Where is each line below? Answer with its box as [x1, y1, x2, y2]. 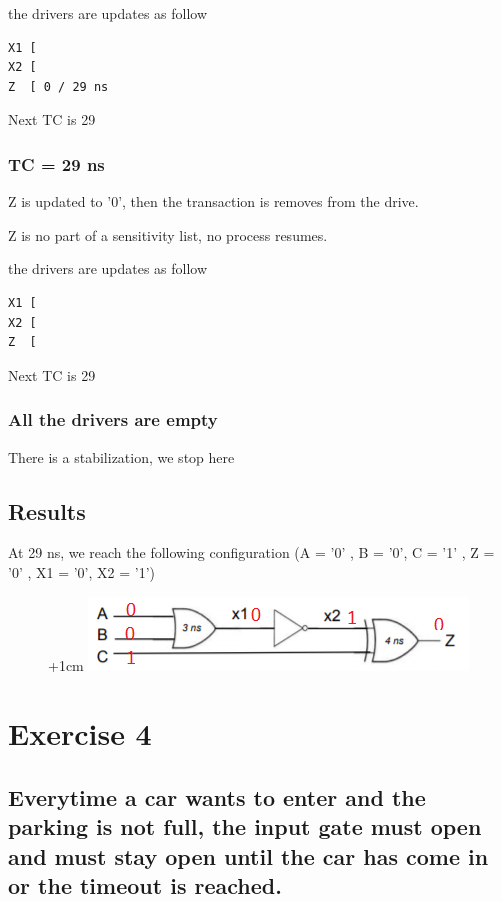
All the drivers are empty [8, 407, 218, 432]
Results [8, 495, 86, 526]
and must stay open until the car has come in [8, 840, 489, 871]
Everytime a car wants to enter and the [8, 781, 426, 812]
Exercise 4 [8, 713, 152, 754]
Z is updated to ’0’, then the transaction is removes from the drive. [8, 191, 419, 212]
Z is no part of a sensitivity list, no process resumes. [8, 224, 328, 245]
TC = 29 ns [8, 151, 105, 176]
